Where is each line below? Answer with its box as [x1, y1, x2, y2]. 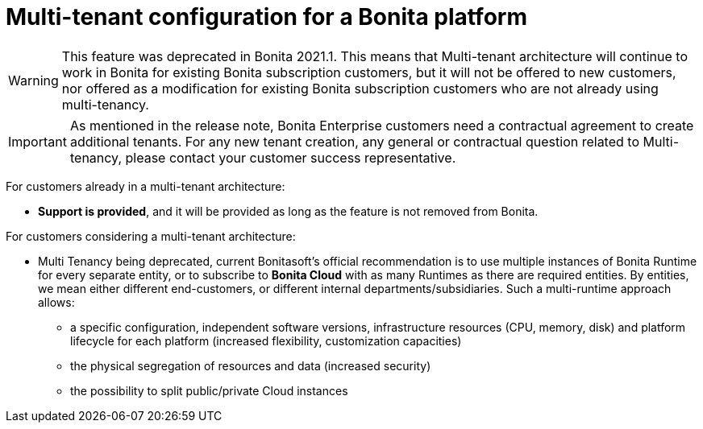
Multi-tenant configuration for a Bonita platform [6, 3, 527, 31]
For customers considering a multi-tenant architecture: [6, 229, 296, 243]
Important [8, 133, 67, 150]
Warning [8, 72, 59, 89]
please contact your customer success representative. [125, 149, 456, 166]
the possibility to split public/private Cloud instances [70, 383, 348, 398]
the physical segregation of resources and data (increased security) [70, 358, 431, 373]
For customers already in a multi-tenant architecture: [6, 179, 285, 193]
